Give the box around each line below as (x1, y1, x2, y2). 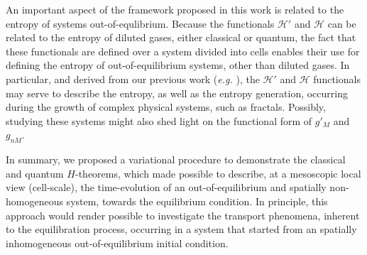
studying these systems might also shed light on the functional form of (6, 113, 312, 128)
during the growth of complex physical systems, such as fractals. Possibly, (6, 99, 326, 114)
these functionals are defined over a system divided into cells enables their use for (6, 43, 360, 58)
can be (327, 16, 356, 31)
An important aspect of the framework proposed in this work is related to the (6, 2, 344, 16)
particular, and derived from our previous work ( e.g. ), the (6, 71, 260, 86)
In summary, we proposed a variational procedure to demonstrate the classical (6, 152, 346, 167)
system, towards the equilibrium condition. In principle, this (66, 193, 328, 208)
